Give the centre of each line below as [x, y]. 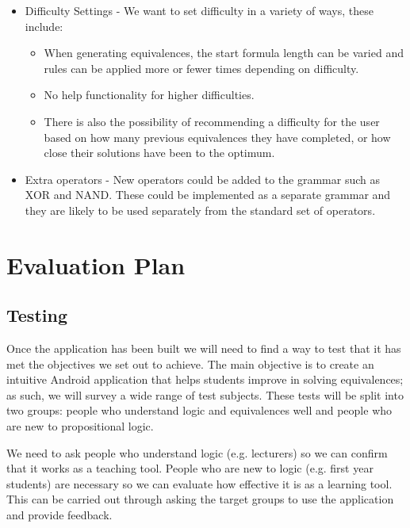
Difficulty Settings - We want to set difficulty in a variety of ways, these [199, 10]
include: [44, 26]
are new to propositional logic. [80, 426]
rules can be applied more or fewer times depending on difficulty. [201, 68]
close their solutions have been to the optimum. [159, 153]
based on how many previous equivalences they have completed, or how [217, 137]
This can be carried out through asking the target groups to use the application [200, 499]
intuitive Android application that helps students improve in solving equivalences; [205, 379]
